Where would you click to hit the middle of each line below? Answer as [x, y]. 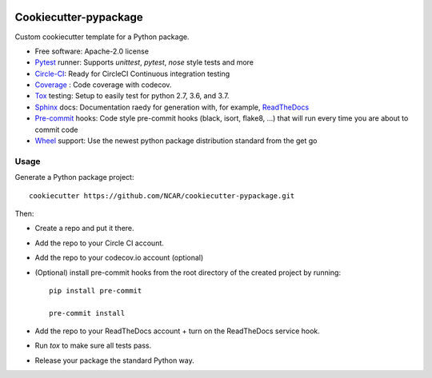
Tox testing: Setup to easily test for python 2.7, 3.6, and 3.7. [132, 96]
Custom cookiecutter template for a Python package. [102, 37]
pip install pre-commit [96, 290]
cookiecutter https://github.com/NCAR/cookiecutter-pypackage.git [162, 195]
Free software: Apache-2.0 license [92, 51]
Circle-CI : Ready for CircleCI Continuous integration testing [132, 74]
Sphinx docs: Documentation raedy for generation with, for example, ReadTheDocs [172, 107]
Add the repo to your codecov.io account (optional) [119, 258]
